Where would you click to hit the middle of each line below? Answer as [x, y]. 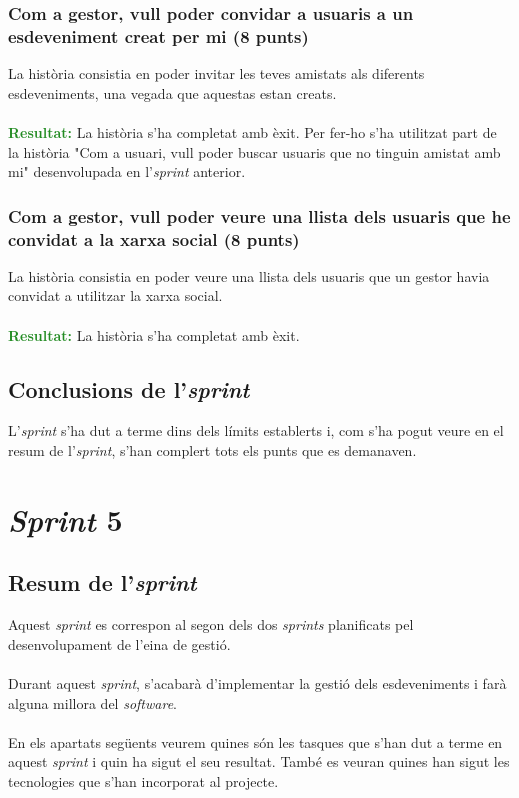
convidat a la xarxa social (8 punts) [154, 238]
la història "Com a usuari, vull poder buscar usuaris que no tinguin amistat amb [254, 151]
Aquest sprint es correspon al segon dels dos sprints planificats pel [211, 624]
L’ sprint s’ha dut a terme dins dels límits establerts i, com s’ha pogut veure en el [256, 430]
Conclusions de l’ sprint [129, 388]
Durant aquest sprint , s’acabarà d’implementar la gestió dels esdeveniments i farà [257, 682]
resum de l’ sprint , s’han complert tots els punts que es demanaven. [212, 450]
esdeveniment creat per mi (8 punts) [158, 35]
